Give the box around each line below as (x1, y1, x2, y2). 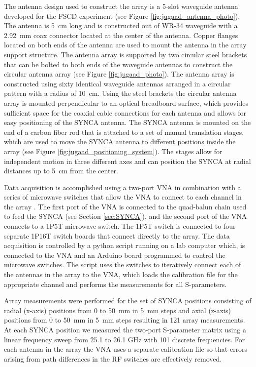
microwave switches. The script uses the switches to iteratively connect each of (4, 259, 241, 270)
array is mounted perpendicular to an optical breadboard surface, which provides (4, 97, 249, 108)
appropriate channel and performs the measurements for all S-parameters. (4, 279, 227, 289)
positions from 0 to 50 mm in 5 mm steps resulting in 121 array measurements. (4, 315, 245, 325)
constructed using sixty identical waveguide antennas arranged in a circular (4, 78, 231, 88)
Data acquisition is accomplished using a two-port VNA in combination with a (4, 182, 241, 192)
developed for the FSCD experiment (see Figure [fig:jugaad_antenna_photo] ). (4, 10, 240, 21)
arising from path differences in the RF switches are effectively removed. (4, 353, 222, 364)
